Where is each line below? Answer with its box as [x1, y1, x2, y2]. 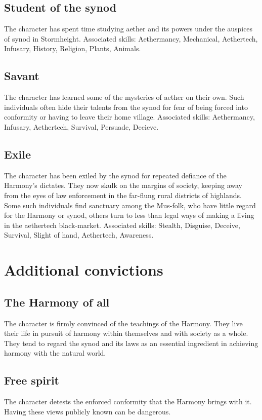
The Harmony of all [4, 294, 110, 310]
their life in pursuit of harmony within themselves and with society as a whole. [4, 328, 248, 338]
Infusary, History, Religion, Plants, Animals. [4, 43, 141, 54]
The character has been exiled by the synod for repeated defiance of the [4, 170, 227, 180]
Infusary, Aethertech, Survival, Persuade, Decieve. [4, 121, 159, 132]
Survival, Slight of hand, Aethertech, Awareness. [4, 230, 154, 240]
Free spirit [4, 372, 60, 388]
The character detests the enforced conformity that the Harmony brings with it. [4, 396, 252, 407]
